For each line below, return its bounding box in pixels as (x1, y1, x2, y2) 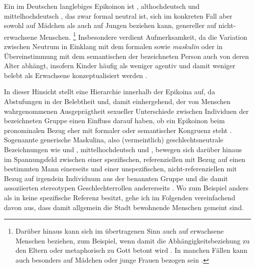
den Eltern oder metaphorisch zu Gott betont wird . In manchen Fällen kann (15, 245, 248, 255)
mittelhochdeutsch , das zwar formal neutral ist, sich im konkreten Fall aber (4, 10, 232, 21)
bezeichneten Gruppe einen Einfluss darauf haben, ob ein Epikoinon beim (4, 115, 225, 126)
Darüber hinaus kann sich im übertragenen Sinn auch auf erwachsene (15, 226, 224, 236)
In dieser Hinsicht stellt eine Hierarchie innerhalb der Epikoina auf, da (4, 86, 215, 97)
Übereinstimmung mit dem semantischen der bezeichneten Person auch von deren (4, 51, 249, 61)
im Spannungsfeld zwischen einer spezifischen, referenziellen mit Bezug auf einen (4, 154, 246, 164)
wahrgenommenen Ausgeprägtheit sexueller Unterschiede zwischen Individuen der (4, 106, 249, 116)
